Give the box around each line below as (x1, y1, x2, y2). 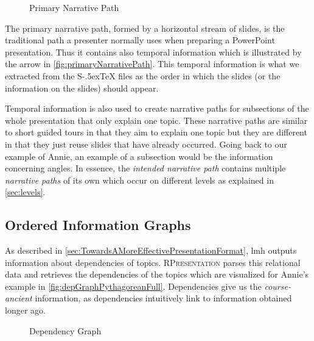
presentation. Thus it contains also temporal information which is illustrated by (5, 45, 302, 58)
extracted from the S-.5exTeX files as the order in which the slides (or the (5, 69, 281, 82)
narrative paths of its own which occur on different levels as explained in (5, 173, 274, 186)
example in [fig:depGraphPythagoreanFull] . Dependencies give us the (5, 279, 262, 292)
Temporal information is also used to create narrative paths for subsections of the (5, 102, 309, 115)
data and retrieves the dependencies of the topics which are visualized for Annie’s (5, 268, 309, 281)
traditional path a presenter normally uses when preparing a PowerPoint (5, 34, 275, 46)
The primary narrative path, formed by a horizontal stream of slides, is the (5, 21, 285, 34)
